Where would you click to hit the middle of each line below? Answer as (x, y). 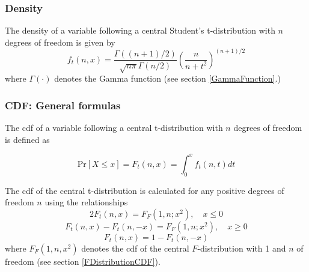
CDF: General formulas (63, 105)
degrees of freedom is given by (60, 42)
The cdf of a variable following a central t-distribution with (114, 128)
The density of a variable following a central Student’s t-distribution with (140, 30)
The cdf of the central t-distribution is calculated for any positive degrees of (145, 190)
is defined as (27, 139)
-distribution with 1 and (242, 248)
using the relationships (86, 202)
